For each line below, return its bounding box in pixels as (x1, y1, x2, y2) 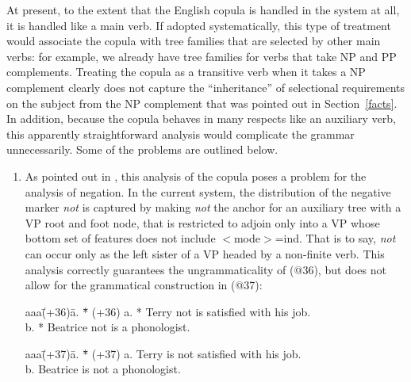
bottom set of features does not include (25, 230, 216, 246)
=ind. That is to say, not (275, 230, 396, 246)
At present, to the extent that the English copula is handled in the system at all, (6, 2, 400, 17)
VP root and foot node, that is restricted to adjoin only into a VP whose (25, 214, 380, 231)
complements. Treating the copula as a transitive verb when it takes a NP (6, 63, 366, 80)
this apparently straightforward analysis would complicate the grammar (6, 125, 355, 142)
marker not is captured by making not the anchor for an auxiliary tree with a (25, 199, 401, 216)
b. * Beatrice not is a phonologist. (25, 319, 190, 335)
